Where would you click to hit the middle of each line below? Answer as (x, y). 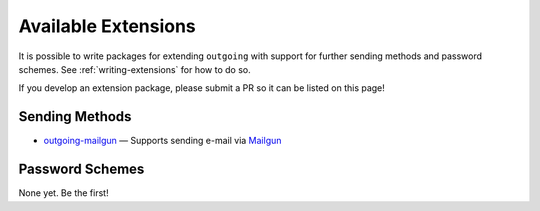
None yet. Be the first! (63, 193)
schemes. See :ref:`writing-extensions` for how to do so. (134, 69)
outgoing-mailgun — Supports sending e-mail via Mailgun (162, 141)
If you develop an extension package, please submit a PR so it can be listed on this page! (201, 88)
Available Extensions (107, 26)
